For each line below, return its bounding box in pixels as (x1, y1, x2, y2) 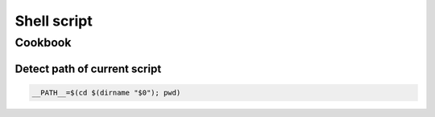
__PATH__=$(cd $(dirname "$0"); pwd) (31, 88, 181, 97)
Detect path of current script (14, 62, 162, 75)
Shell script (14, 12, 93, 30)
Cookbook (14, 35, 72, 50)
